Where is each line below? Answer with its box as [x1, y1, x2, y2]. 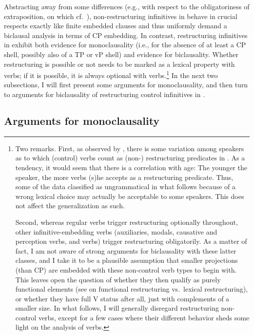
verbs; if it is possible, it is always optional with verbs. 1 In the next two [4, 69, 218, 80]
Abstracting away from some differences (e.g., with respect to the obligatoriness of [4, 1, 250, 11]
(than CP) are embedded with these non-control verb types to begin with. [15, 264, 237, 275]
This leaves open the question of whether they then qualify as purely [15, 274, 221, 284]
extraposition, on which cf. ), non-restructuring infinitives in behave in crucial [4, 11, 237, 21]
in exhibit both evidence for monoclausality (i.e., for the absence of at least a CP [4, 39, 246, 50]
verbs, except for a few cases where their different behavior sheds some [38, 312, 250, 322]
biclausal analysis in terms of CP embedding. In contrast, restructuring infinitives [4, 30, 248, 40]
